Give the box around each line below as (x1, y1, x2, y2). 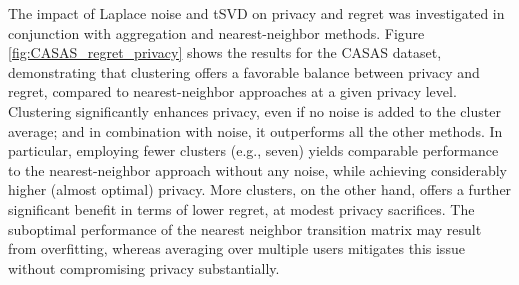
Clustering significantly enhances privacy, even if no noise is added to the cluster (8, 100, 501, 121)
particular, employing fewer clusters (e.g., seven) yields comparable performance (8, 140, 499, 161)
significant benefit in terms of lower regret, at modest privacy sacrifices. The (8, 198, 475, 219)
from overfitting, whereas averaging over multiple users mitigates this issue (8, 238, 465, 259)
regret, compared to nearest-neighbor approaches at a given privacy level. (8, 81, 457, 102)
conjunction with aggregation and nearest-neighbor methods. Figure (8, 22, 425, 43)
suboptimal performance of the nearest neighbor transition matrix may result (8, 218, 482, 239)
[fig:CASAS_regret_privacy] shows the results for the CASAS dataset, (8, 42, 442, 63)
